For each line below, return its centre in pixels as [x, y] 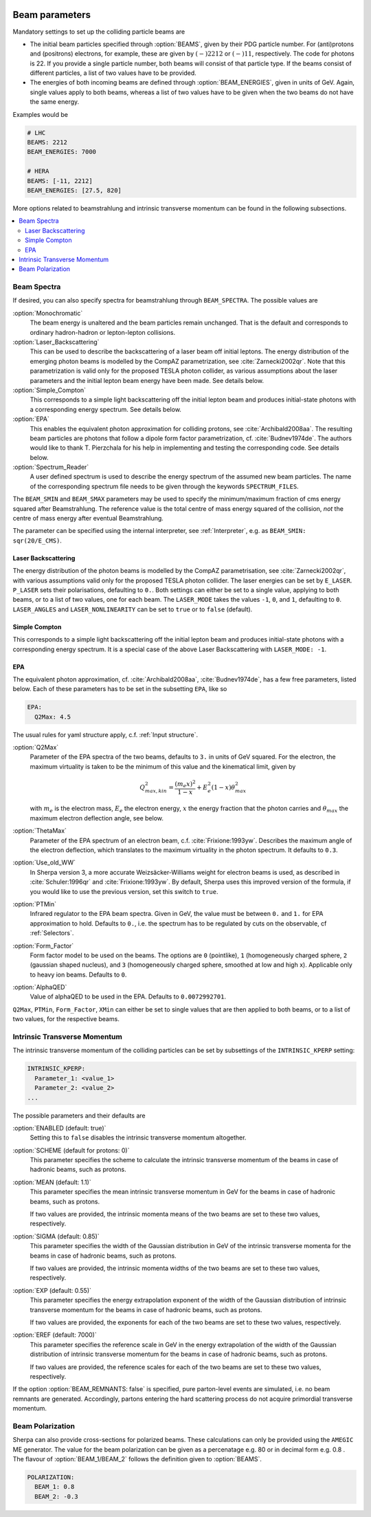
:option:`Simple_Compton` [49, 390]
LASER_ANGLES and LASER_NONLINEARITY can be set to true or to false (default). [133, 609]
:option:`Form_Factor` [43, 946]
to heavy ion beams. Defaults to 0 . [78, 974]
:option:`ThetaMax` [40, 831]
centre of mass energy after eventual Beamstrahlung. [88, 519]
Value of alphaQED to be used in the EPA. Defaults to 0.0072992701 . [128, 996]
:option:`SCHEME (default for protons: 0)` [71, 1150]
